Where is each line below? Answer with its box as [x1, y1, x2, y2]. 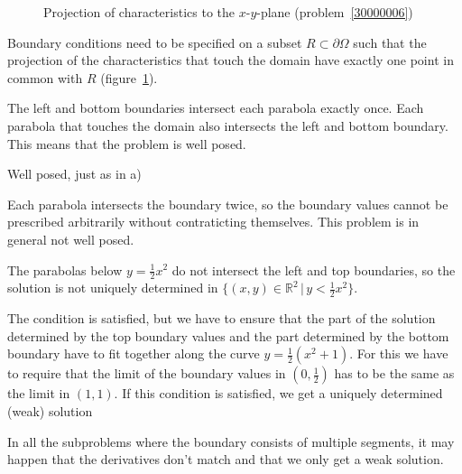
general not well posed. [7, 229, 134, 248]
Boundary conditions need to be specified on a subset [7, 33, 302, 51]
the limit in [7, 384, 70, 403]
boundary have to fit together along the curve [7, 344, 260, 363]
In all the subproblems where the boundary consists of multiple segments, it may [7, 432, 455, 451]
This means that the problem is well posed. [7, 134, 246, 153]
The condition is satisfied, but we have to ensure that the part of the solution [7, 309, 436, 328]
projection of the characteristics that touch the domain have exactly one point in [7, 51, 454, 70]
